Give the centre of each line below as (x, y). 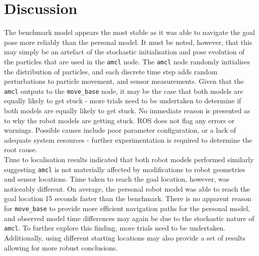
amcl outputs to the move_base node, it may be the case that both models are (124, 91)
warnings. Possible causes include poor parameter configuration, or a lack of (120, 130)
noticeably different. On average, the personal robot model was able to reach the (127, 188)
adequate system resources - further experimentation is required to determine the (128, 139)
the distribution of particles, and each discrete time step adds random (111, 71)
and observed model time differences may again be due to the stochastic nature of (129, 218)
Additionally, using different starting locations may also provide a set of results (125, 237)
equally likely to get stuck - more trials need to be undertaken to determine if (123, 101)
